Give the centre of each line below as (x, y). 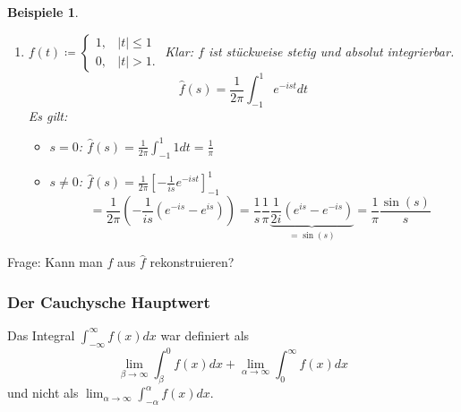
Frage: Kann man (55, 262)
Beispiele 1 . (43, 12)
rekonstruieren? (192, 262)
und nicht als (43, 393)
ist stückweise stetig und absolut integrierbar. (331, 51)
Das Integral (41, 335)
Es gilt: (48, 115)
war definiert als (205, 335)
